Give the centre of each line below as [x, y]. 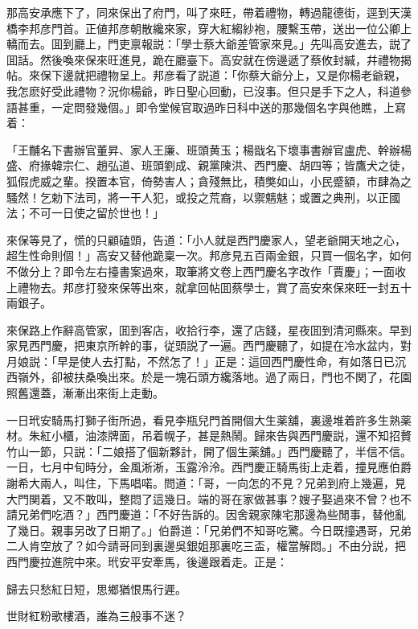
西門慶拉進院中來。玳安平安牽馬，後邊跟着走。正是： [147, 561]
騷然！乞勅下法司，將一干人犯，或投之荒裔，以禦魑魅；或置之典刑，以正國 [203, 197]
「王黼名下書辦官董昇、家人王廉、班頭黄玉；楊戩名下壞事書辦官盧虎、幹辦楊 [209, 149]
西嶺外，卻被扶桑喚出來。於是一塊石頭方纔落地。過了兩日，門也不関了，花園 [209, 377]
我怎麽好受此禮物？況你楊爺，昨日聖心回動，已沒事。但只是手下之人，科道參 [209, 90]
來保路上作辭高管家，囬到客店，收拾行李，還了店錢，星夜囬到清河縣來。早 [203, 329]
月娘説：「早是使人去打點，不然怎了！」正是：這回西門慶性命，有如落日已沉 [206, 361]
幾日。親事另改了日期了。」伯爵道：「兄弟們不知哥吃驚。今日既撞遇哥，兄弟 [214, 530]
